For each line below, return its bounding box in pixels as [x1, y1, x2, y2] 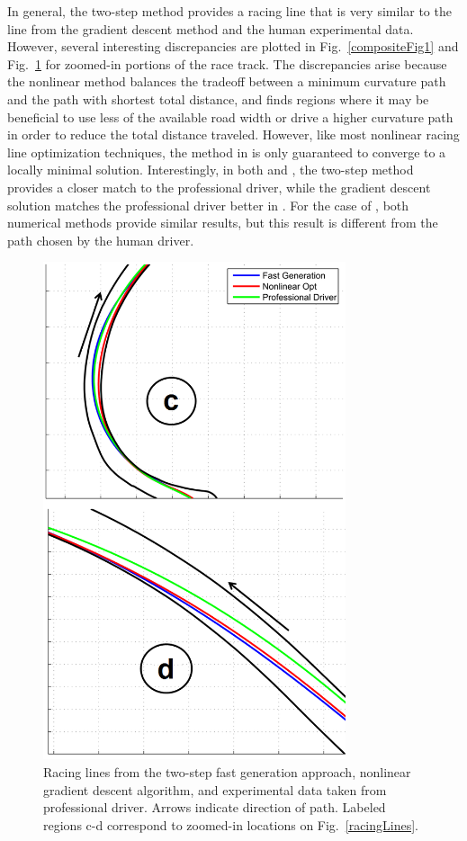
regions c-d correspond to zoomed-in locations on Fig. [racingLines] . [43, 815, 418, 834]
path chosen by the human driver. [7, 230, 194, 249]
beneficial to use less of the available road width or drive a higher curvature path [7, 107, 454, 126]
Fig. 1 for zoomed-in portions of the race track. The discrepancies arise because [7, 54, 447, 73]
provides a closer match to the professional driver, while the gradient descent [7, 177, 431, 196]
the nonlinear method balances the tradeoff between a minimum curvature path [7, 72, 446, 91]
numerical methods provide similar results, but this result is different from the [7, 213, 438, 232]
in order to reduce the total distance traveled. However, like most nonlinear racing [7, 125, 460, 144]
